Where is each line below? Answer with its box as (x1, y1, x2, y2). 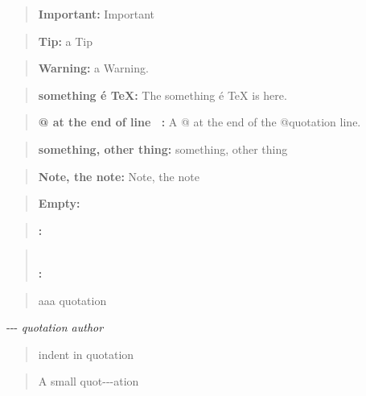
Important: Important (38, 6, 155, 22)
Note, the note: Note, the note (38, 167, 199, 184)
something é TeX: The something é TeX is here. (38, 86, 287, 103)
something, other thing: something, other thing (38, 140, 288, 157)
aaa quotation (38, 291, 107, 308)
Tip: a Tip (38, 32, 93, 49)
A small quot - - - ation (38, 373, 139, 390)
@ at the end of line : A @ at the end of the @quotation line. (38, 113, 361, 130)
